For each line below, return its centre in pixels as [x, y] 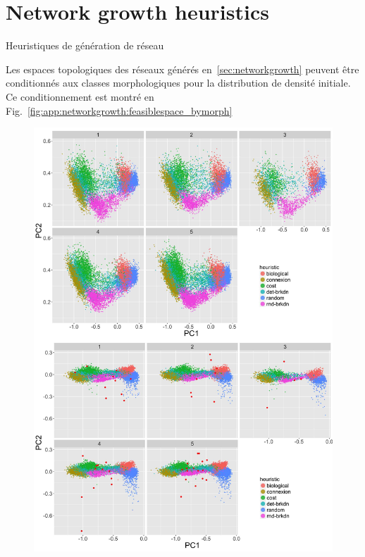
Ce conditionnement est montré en [80, 96]
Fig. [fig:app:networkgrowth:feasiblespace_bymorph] [119, 110]
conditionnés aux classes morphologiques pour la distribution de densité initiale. [178, 83]
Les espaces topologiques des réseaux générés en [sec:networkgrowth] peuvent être [182, 69]
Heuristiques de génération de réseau [85, 45]
